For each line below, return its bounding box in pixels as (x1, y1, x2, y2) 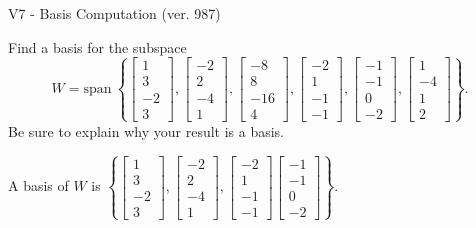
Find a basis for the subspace (8, 36, 187, 57)
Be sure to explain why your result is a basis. (8, 120, 285, 141)
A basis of (8, 175, 69, 196)
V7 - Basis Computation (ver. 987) (8, 3, 221, 23)
